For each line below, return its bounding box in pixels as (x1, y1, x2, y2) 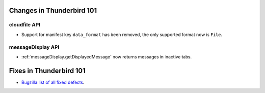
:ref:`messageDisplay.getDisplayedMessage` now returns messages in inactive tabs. (21, 54, 192, 59)
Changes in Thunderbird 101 (9, 6, 97, 15)
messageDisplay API (9, 44, 60, 51)
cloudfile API (9, 21, 41, 28)
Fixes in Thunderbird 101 (9, 66, 86, 75)
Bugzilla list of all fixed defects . (21, 79, 84, 85)
